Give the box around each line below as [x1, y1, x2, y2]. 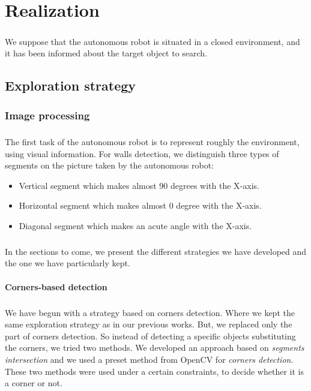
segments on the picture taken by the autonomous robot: [5, 159, 214, 172]
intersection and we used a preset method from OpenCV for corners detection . [5, 353, 294, 365]
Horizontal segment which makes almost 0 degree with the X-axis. [19, 199, 262, 212]
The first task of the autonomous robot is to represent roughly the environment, [5, 135, 300, 148]
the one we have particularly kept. [5, 257, 130, 269]
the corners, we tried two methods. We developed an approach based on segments [5, 341, 304, 354]
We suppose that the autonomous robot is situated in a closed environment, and [5, 35, 300, 47]
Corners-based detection [5, 280, 107, 293]
